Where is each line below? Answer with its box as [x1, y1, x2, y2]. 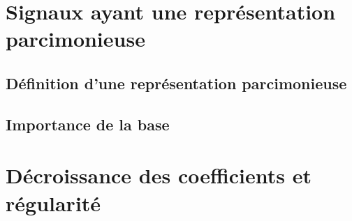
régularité [6, 188, 101, 217]
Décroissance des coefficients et [6, 161, 312, 190]
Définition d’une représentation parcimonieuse [6, 72, 347, 93]
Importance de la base [6, 113, 170, 135]
